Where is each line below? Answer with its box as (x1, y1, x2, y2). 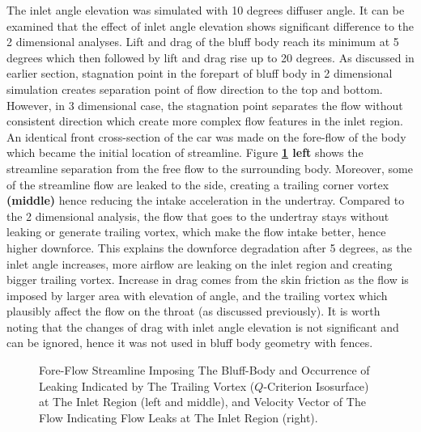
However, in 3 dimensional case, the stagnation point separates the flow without (6, 96, 403, 113)
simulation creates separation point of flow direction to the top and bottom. (6, 80, 383, 97)
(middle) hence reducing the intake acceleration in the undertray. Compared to (6, 192, 405, 209)
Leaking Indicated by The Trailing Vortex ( (39, 377, 255, 394)
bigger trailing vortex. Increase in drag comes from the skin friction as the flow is (6, 271, 409, 288)
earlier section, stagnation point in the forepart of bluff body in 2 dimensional (6, 65, 393, 82)
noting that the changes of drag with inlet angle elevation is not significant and (6, 318, 399, 335)
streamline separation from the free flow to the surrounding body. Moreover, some (6, 159, 413, 176)
